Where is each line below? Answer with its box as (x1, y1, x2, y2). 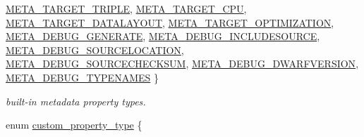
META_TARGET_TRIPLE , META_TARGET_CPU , (6, 1, 247, 15)
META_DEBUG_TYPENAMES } (6, 70, 159, 84)
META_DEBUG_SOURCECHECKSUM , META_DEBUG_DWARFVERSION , (6, 56, 359, 71)
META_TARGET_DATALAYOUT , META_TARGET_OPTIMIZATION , (6, 15, 334, 30)
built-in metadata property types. (6, 93, 146, 108)
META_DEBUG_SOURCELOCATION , (6, 42, 184, 57)
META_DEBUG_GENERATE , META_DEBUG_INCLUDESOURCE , (6, 29, 320, 44)
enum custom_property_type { (6, 117, 142, 132)
